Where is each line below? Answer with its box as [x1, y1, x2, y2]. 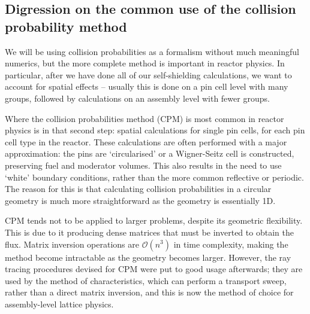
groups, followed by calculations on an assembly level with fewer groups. [5, 92, 270, 104]
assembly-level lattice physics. [5, 297, 114, 310]
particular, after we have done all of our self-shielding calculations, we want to [5, 68, 292, 81]
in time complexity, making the [173, 237, 288, 250]
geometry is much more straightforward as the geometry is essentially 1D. [5, 194, 276, 206]
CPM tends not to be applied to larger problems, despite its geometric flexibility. [5, 214, 303, 227]
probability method [5, 17, 127, 35]
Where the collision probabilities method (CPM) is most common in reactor [5, 112, 284, 124]
